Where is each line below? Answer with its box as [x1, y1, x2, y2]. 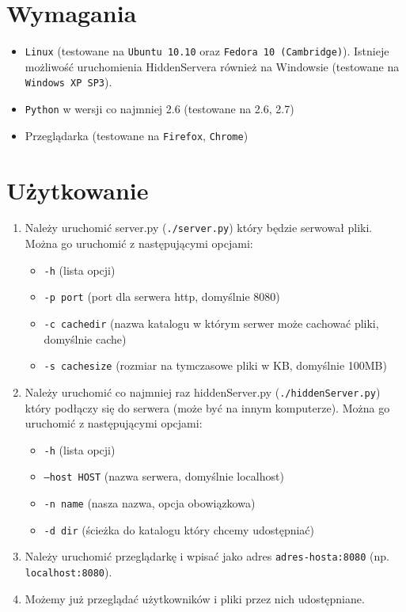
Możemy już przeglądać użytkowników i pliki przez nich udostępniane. [25, 590, 365, 606]
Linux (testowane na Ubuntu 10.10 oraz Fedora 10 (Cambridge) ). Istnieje [25, 43, 389, 59]
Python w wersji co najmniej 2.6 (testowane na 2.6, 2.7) [25, 101, 294, 117]
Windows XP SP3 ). [25, 74, 112, 90]
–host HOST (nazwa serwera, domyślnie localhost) [44, 468, 284, 485]
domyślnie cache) [44, 330, 127, 347]
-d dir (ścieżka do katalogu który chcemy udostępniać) [44, 521, 314, 538]
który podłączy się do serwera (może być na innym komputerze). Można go [25, 399, 390, 416]
